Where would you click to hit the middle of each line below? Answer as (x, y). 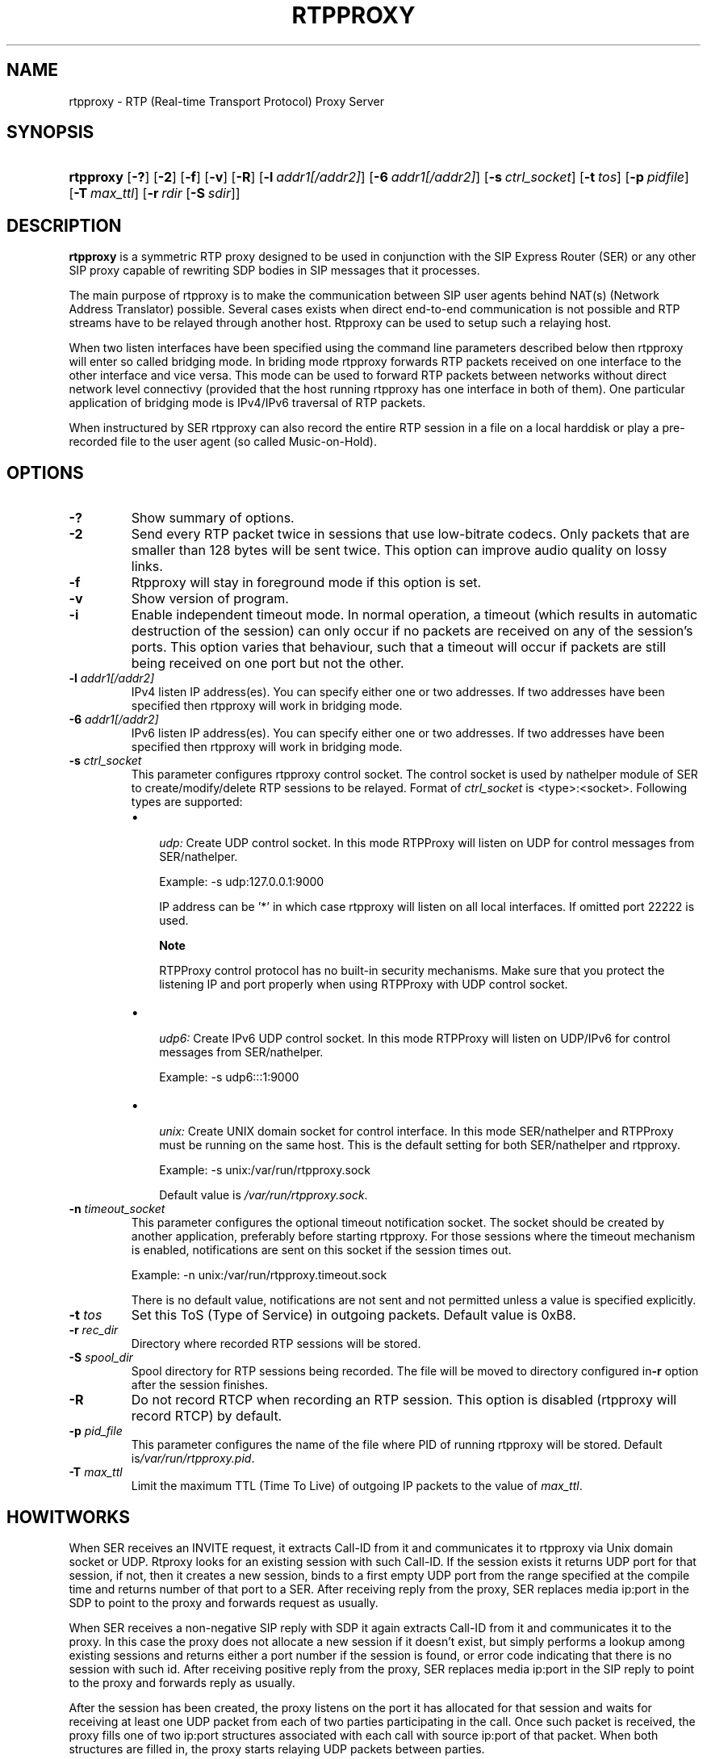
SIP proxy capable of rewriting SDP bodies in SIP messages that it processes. (274, 271)
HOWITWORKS (68, 1517)
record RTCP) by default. (207, 1416)
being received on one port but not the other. (268, 663)
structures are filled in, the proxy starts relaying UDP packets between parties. (277, 1749)
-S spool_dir (101, 1358)
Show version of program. (210, 599)
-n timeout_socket (117, 1209)
